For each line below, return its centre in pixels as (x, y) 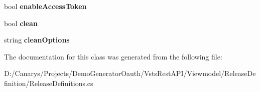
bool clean (21, 23)
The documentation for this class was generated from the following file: (113, 56)
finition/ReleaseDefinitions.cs (49, 83)
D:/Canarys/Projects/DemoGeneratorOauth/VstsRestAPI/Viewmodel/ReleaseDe (130, 73)
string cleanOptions (37, 40)
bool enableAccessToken (45, 6)
